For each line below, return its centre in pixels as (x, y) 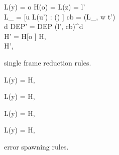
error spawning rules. (36, 146)
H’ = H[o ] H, (25, 36)
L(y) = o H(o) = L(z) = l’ (45, 6)
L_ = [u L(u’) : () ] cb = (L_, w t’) (60, 16)
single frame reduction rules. (48, 62)
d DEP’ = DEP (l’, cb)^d (44, 26)
